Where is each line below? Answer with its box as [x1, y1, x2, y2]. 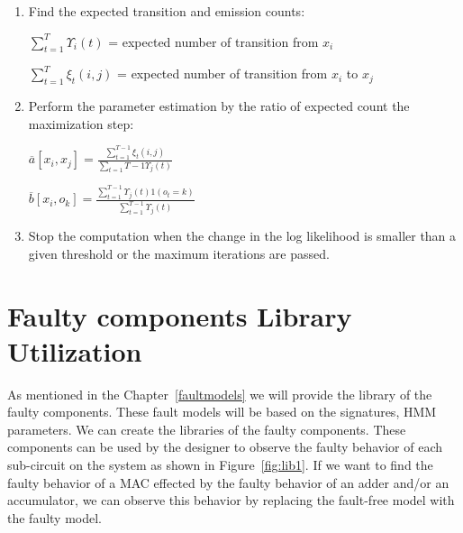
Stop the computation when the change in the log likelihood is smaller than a [28, 226, 457, 245]
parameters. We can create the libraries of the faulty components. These [7, 419, 406, 438]
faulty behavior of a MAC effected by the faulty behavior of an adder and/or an [7, 473, 449, 492]
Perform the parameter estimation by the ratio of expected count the [28, 96, 410, 115]
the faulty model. [7, 508, 103, 527]
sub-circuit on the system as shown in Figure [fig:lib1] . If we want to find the [7, 455, 433, 473]
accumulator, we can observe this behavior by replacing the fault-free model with [7, 491, 455, 510]
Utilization [7, 332, 142, 369]
